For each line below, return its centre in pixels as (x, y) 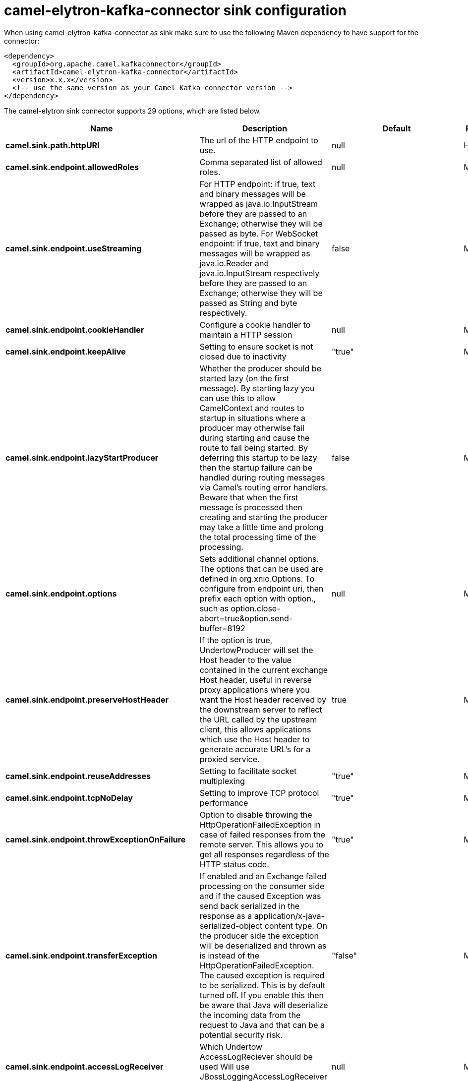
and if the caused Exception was (260, 896)
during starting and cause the (255, 438)
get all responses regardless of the (264, 854)
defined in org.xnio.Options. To (257, 578)
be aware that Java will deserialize (264, 1005)
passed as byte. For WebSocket (259, 233)
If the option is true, (236, 640)
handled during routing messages (262, 477)
